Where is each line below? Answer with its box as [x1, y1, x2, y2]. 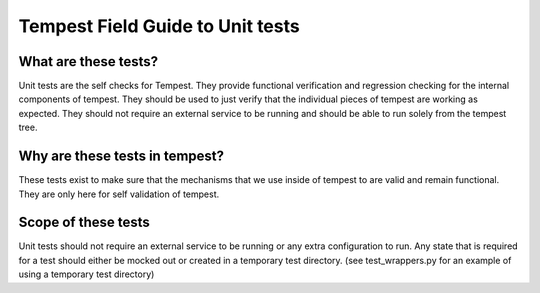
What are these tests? [18, 53, 159, 70]
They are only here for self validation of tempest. [18, 188, 220, 200]
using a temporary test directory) [18, 268, 155, 280]
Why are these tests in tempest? [18, 148, 225, 165]
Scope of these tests [18, 214, 150, 231]
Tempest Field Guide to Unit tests [18, 15, 300, 37]
